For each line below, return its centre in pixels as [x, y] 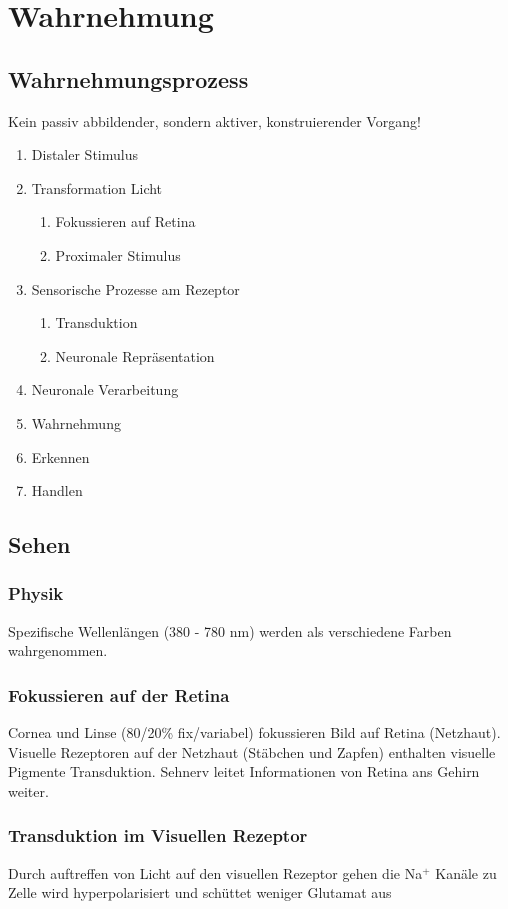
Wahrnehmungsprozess [128, 78]
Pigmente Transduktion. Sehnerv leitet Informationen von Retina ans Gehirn [244, 771]
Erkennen [60, 456]
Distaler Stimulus [84, 154]
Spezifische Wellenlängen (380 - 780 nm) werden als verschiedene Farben [230, 630]
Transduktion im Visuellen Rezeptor [158, 835]
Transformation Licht [97, 187]
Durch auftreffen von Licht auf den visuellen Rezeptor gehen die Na [215, 872]
